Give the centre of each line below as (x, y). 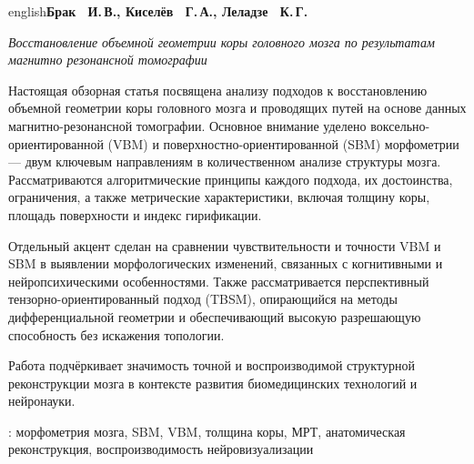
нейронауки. (42, 401)
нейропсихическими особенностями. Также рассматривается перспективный (219, 281)
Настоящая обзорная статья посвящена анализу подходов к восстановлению (218, 90)
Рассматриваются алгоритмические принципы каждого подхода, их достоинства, (231, 179)
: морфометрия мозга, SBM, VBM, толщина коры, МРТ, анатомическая (207, 431)
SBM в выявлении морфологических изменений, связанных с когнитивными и (226, 263)
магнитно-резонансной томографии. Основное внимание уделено (187, 125)
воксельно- (400, 125)
